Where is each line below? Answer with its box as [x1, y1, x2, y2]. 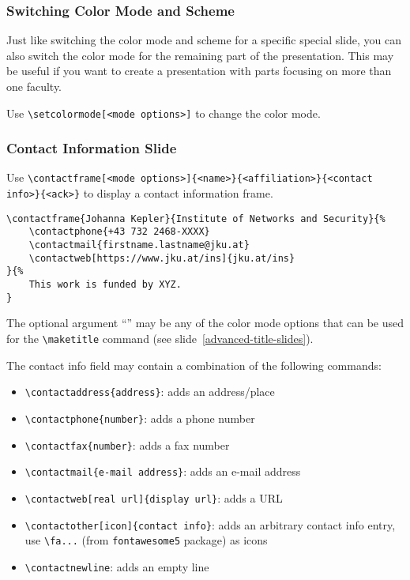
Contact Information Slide [6, 138, 177, 158]
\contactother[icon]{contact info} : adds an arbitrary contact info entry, [24, 516, 396, 533]
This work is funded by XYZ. [28, 279, 182, 291]
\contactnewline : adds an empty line [24, 558, 209, 574]
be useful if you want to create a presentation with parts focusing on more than [6, 62, 392, 79]
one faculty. [6, 78, 62, 94]
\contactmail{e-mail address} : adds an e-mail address [24, 463, 301, 480]
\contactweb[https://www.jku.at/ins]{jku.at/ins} [28, 252, 295, 264]
